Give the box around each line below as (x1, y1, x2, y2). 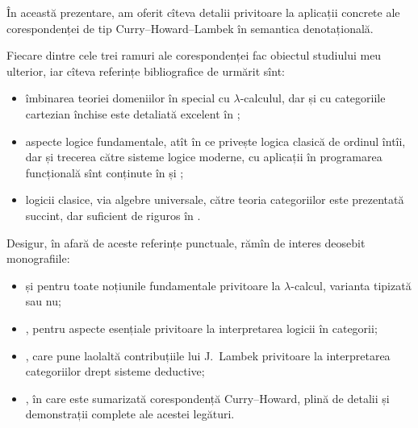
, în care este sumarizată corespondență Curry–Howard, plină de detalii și (25, 389, 390, 406)
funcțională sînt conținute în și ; (25, 164, 184, 181)
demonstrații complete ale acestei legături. (25, 405, 235, 422)
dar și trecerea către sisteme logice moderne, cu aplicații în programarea (25, 148, 382, 165)
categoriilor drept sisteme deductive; (25, 363, 205, 380)
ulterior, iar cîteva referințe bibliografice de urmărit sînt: (6, 62, 285, 79)
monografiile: (6, 250, 70, 267)
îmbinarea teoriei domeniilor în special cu (25, 89, 230, 106)
